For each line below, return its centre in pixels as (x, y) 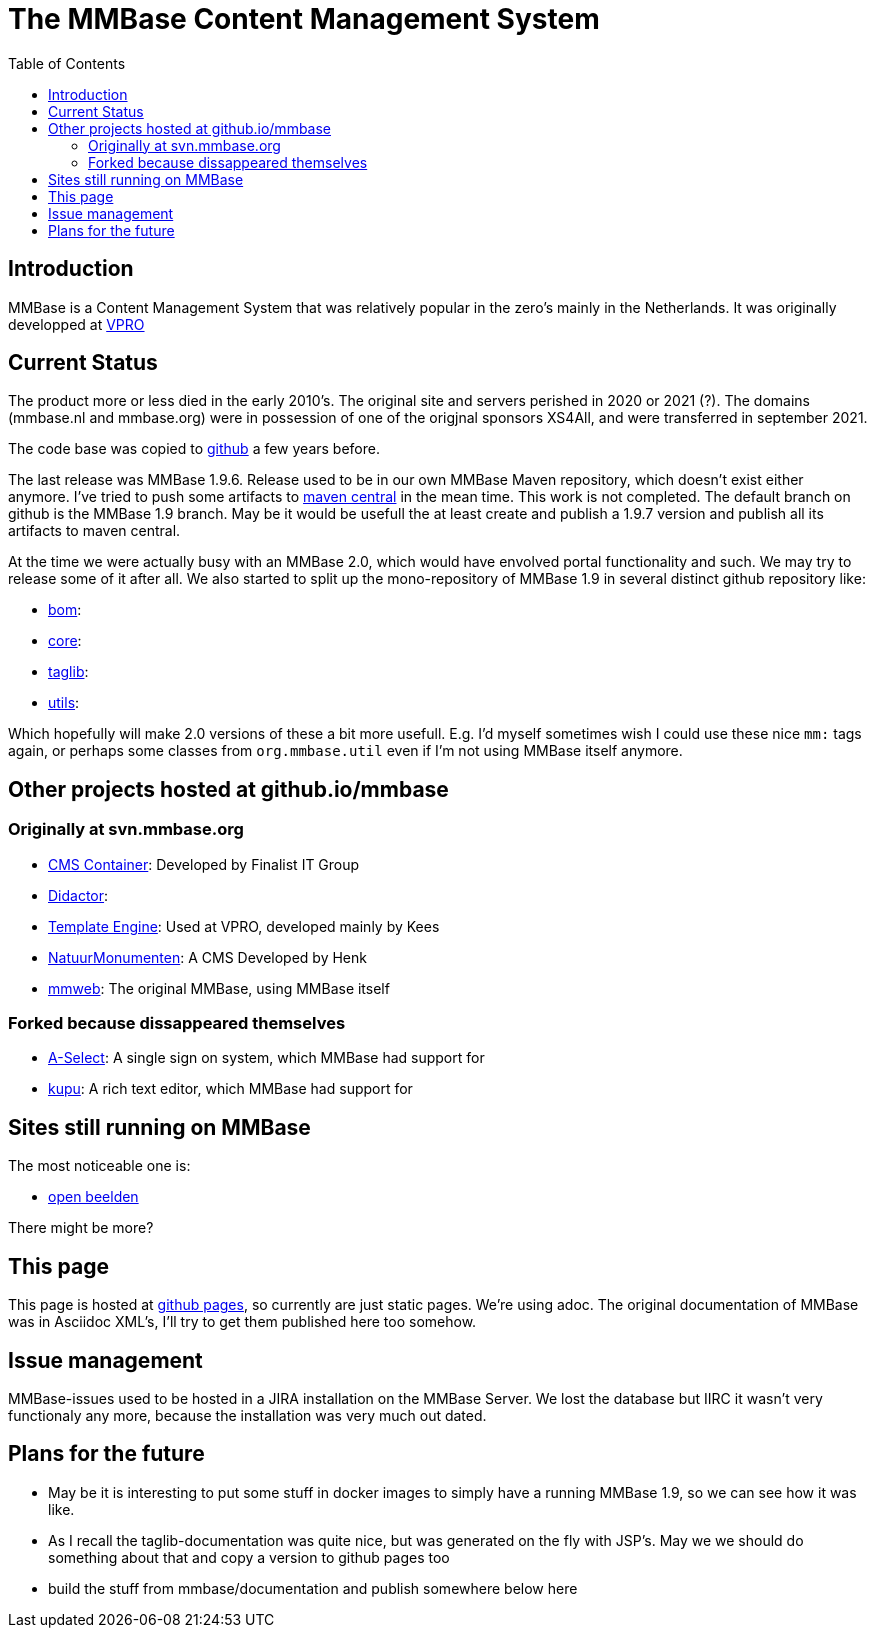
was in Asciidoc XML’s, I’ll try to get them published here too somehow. (242, 1322)
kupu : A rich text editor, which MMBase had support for (230, 1089)
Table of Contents (67, 63)
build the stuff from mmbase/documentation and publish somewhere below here (313, 1588)
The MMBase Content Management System (304, 19)
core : (65, 641)
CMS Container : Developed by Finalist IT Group (204, 864)
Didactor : (78, 895)
